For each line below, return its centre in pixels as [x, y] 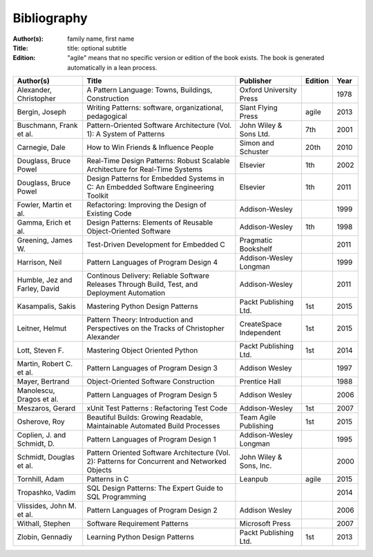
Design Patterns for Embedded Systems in [155, 178]
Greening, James [45, 240]
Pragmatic [256, 240]
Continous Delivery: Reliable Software [148, 276]
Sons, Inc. [256, 466]
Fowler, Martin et [44, 205]
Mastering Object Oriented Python [142, 350]
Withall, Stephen [44, 524]
